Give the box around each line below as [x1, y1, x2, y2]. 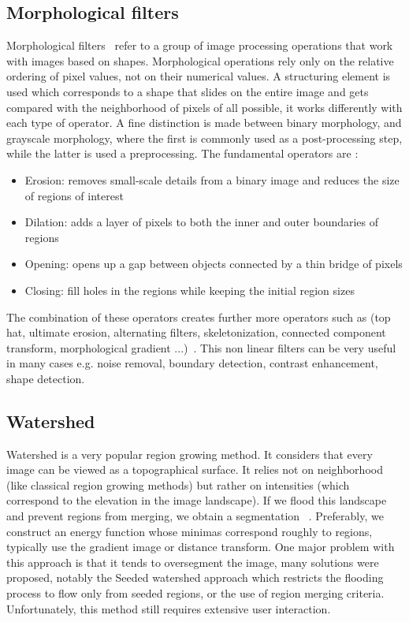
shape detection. [6, 370, 85, 386]
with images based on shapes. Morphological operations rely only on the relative [6, 52, 394, 69]
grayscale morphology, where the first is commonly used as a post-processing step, [6, 129, 403, 146]
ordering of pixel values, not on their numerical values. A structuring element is [6, 68, 391, 84]
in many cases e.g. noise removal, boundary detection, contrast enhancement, [6, 355, 378, 371]
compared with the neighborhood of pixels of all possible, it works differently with [6, 99, 403, 115]
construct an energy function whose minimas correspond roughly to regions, [6, 523, 373, 539]
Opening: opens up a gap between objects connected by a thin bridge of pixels [24, 255, 403, 272]
